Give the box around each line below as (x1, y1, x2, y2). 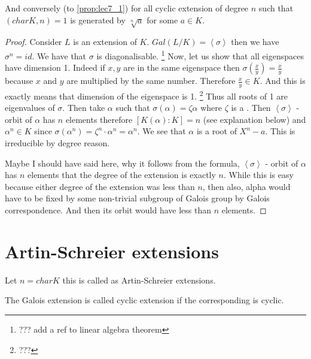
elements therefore (65, 113, 133, 125)
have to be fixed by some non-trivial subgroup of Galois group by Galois (5, 192, 270, 204)
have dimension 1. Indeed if (5, 61, 105, 74)
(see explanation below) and (203, 113, 306, 125)
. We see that (137, 125, 186, 137)
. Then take (62, 101, 105, 114)
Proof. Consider (5, 35, 62, 48)
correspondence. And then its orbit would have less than (5, 204, 211, 216)
